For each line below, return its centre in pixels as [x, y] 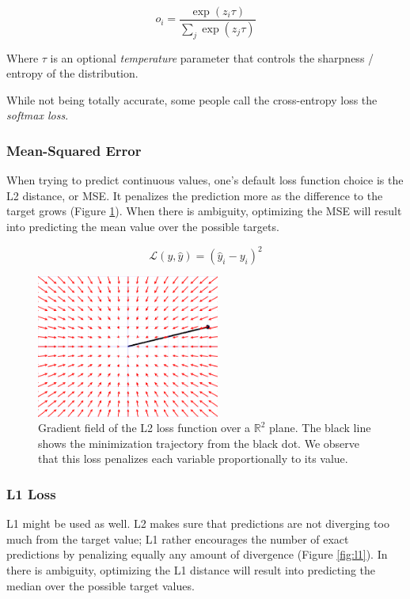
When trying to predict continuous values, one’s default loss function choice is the [205, 180]
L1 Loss [31, 494]
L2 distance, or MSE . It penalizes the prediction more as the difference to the [195, 195]
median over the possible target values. [101, 585]
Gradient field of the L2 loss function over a [144, 428]
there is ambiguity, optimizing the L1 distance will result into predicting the [191, 570]
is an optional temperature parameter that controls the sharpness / [212, 57]
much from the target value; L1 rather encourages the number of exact [178, 538]
